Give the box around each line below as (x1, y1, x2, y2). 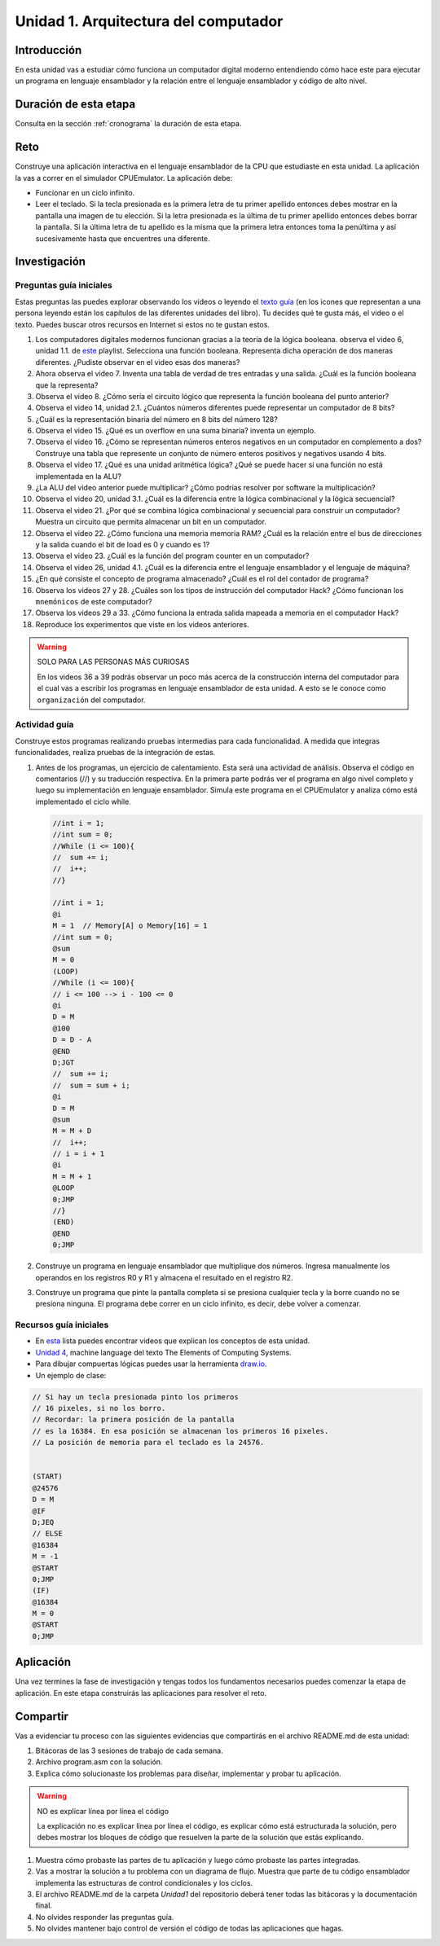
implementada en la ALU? (35, 471, 122, 481)
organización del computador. (37, 695, 146, 705)
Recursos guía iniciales (15, 1320, 109, 1331)
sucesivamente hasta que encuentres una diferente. (35, 233, 211, 244)
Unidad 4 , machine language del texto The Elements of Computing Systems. (35, 1347, 293, 1357)
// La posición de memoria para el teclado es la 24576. (32, 1438, 265, 1447)
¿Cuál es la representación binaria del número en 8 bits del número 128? (35, 414, 279, 424)
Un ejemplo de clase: (35, 1370, 107, 1380)
